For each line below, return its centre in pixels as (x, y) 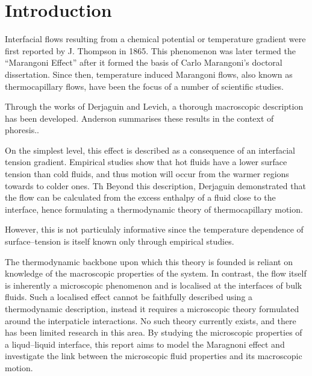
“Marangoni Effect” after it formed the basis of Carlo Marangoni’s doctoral (144, 62)
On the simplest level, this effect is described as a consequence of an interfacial (150, 150)
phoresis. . (22, 130)
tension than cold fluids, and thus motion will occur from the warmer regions (147, 174)
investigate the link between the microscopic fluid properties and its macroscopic (154, 356)
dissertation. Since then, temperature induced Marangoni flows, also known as (149, 74)
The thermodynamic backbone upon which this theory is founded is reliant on (149, 261)
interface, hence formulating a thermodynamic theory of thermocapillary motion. (154, 209)
